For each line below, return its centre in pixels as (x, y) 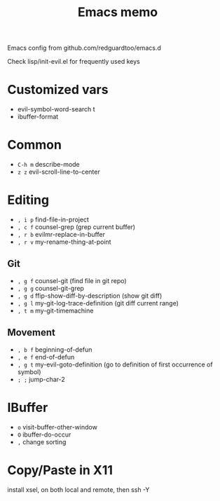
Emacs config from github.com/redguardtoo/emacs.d (84, 48)
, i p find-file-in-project (53, 219)
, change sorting (42, 441)
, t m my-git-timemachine (55, 310)
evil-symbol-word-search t (56, 109)
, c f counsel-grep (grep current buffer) (76, 227)
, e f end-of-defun (46, 357)
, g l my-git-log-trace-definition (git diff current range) (98, 303)
